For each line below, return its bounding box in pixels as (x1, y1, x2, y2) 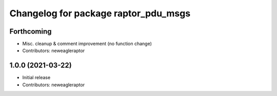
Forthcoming (9, 27, 52, 36)
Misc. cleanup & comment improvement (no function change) (22, 41, 152, 47)
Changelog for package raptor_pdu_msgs (9, 8, 191, 19)
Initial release (22, 75, 51, 81)
